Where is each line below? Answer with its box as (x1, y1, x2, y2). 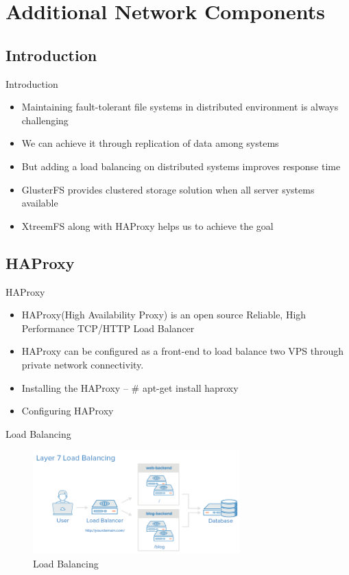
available (21, 196, 58, 210)
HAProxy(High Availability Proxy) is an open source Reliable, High (21, 307, 306, 322)
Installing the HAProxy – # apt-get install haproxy (21, 380, 239, 395)
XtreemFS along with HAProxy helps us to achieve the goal (21, 218, 274, 233)
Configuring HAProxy (21, 403, 114, 418)
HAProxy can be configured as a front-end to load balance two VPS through (21, 344, 344, 358)
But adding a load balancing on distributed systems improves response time (21, 159, 341, 173)
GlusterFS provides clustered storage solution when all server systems (21, 182, 315, 196)
